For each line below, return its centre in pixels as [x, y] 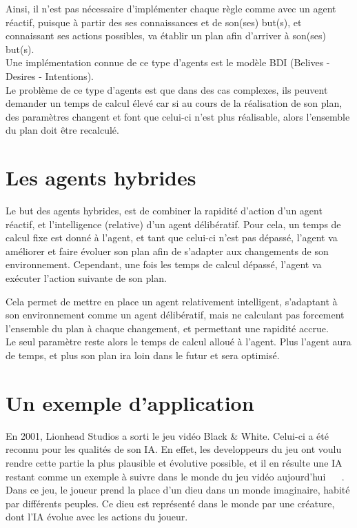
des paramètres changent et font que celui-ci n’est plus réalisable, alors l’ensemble [178, 116]
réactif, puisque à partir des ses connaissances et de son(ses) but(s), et [154, 22]
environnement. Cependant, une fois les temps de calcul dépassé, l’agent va [164, 264]
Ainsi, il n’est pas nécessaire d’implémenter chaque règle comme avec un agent [171, 8]
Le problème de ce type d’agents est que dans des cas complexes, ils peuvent [167, 89]
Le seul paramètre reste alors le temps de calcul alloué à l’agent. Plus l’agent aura [178, 342]
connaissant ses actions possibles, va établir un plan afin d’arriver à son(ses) [166, 35]
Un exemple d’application [130, 402]
